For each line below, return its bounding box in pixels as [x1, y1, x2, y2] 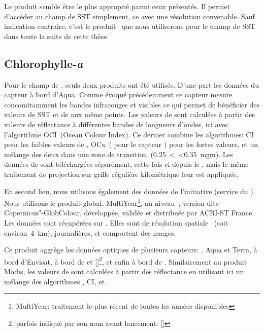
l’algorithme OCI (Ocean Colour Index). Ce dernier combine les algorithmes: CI [4, 129, 254, 139]
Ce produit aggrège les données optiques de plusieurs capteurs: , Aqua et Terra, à [4, 244, 257, 255]
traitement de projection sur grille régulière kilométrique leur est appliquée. [4, 168, 239, 179]
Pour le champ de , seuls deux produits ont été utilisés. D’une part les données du [4, 79, 259, 90]
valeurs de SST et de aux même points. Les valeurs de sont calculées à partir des [4, 109, 255, 120]
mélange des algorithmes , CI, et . [4, 276, 109, 286]
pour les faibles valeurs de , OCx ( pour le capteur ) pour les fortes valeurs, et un [4, 139, 258, 150]
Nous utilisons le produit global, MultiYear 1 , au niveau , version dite [4, 196, 219, 208]
